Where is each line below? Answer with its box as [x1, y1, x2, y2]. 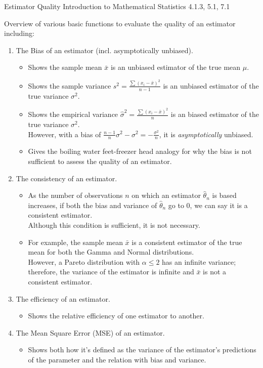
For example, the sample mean [28, 236, 123, 247]
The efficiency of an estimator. [16, 293, 110, 304]
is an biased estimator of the [170, 109, 259, 119]
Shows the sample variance [28, 80, 111, 91]
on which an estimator [131, 190, 201, 200]
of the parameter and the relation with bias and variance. [28, 354, 206, 364]
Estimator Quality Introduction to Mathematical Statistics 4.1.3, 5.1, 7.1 [4, 1, 230, 11]
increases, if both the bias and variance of [28, 199, 157, 210]
